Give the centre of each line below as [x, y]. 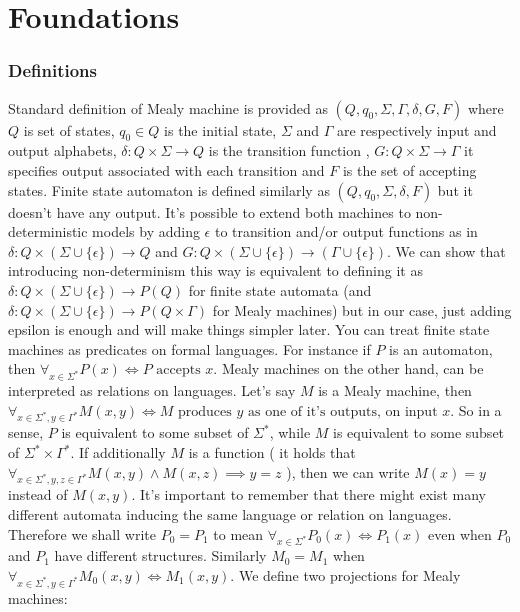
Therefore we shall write [82, 533]
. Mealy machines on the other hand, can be [348, 368]
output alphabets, [62, 150]
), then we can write [348, 471]
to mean [238, 533]
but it [455, 189]
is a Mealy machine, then [395, 390]
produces [205, 411]
